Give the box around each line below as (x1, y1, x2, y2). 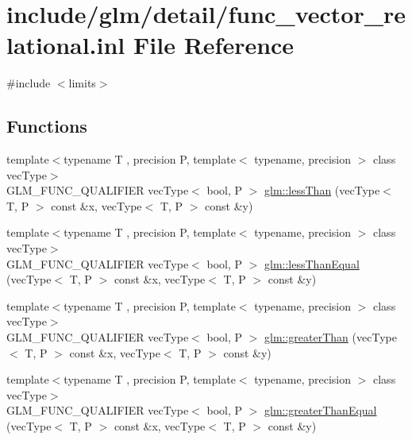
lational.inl (6, 29, 125, 61)
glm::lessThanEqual (264, 255, 360, 272)
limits (68, 75, 96, 91)
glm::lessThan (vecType (264, 182, 380, 199)
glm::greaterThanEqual (264, 402, 377, 419)
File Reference (133, 29, 295, 61)
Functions (6, 114, 87, 138)
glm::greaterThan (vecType (264, 329, 397, 345)
